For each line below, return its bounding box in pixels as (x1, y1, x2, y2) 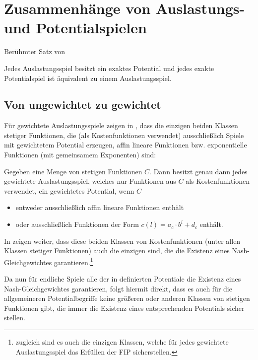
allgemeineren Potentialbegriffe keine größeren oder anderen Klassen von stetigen (4, 293, 250, 303)
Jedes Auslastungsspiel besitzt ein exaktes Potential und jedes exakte (4, 63, 214, 73)
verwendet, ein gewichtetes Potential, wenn (4, 185, 134, 196)
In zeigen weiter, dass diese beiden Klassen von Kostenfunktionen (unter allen (4, 235, 241, 246)
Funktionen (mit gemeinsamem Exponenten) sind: (4, 149, 156, 160)
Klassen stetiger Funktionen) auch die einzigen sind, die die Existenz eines (4, 245, 230, 256)
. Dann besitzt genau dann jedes (149, 166, 248, 176)
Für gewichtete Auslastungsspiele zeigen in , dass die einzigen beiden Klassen (4, 120, 238, 131)
